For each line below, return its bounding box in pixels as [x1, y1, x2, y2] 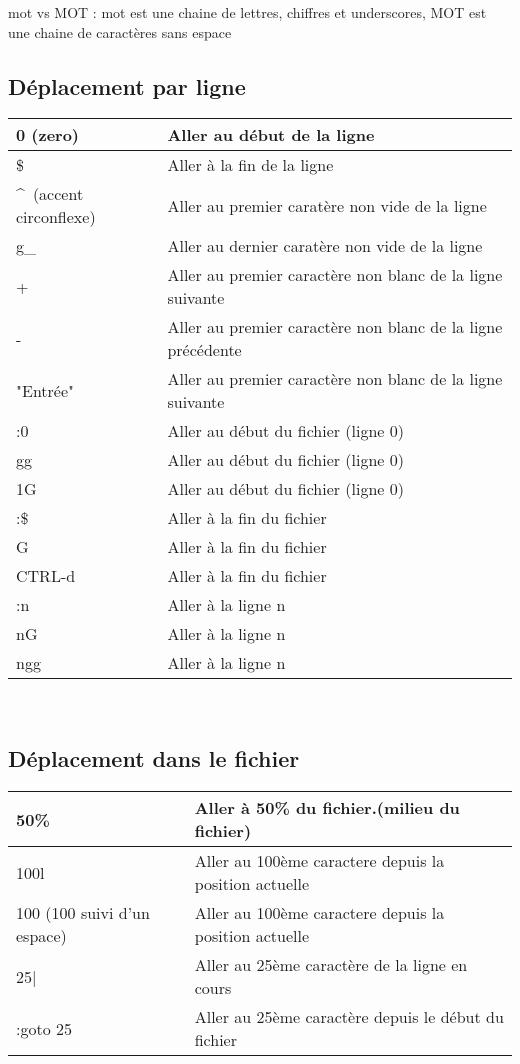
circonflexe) [16, 205, 96, 229]
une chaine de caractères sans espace [8, 21, 232, 42]
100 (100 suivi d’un [16, 901, 150, 925]
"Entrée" [16, 378, 75, 402]
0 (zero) [16, 123, 80, 147]
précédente [167, 338, 242, 362]
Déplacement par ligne [8, 70, 246, 101]
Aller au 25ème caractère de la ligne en [194, 953, 468, 977]
